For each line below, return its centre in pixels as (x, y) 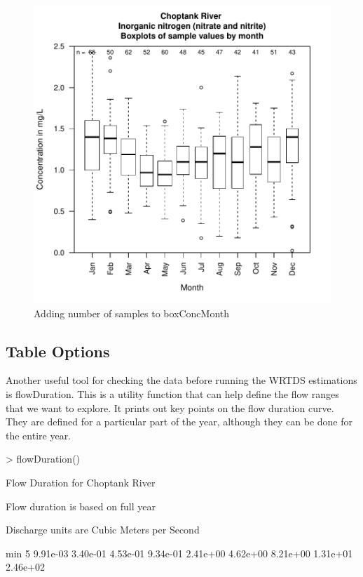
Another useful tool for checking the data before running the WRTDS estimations (181, 380)
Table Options (58, 351)
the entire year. (39, 435)
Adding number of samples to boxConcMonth (132, 313)
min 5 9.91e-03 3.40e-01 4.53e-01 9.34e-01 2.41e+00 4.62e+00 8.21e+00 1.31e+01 (179, 553)
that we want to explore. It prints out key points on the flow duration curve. (170, 407)
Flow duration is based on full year (81, 506)
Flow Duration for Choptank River (81, 482)
